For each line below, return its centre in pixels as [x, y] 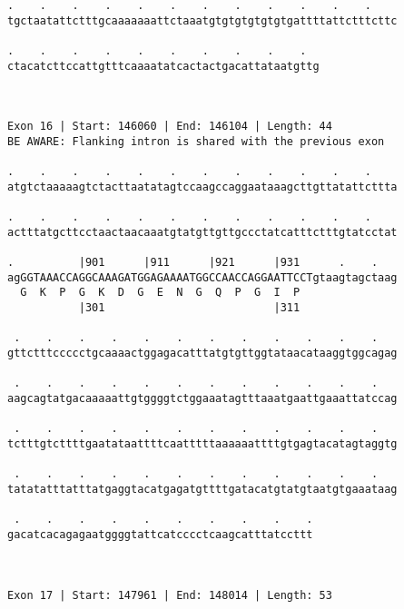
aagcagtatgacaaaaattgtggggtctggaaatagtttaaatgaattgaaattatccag [202, 399]
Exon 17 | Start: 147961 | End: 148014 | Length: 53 [170, 595]
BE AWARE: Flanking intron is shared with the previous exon [196, 141]
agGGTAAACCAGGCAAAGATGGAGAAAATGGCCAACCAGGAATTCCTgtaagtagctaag [202, 277]
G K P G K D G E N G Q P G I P [160, 293]
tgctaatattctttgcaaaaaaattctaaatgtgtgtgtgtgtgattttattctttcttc [202, 20]
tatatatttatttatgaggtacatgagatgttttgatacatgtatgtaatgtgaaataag [202, 489]
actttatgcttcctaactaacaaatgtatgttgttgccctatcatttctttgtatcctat [202, 232]
